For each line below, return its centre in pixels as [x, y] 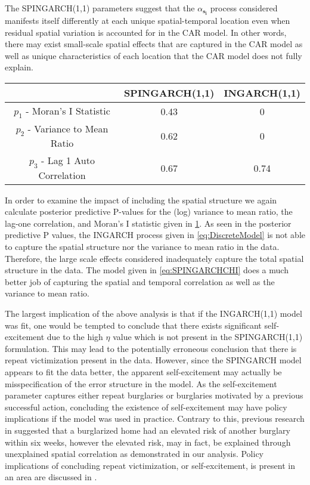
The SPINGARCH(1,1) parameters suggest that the [100, 8]
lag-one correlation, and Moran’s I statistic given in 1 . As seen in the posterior [148, 223]
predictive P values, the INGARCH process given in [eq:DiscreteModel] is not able [155, 235]
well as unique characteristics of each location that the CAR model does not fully [154, 55]
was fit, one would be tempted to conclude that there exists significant [133, 325]
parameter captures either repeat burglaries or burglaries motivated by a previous [154, 395]
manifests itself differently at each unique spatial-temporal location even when [148, 21]
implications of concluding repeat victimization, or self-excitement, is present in [150, 465]
